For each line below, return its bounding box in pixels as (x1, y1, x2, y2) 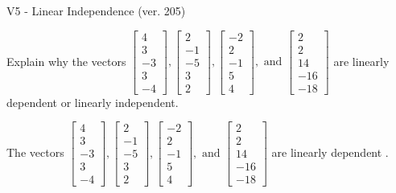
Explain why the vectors (6, 52, 126, 69)
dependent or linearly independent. (6, 93, 179, 110)
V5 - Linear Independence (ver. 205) (6, 2, 186, 18)
